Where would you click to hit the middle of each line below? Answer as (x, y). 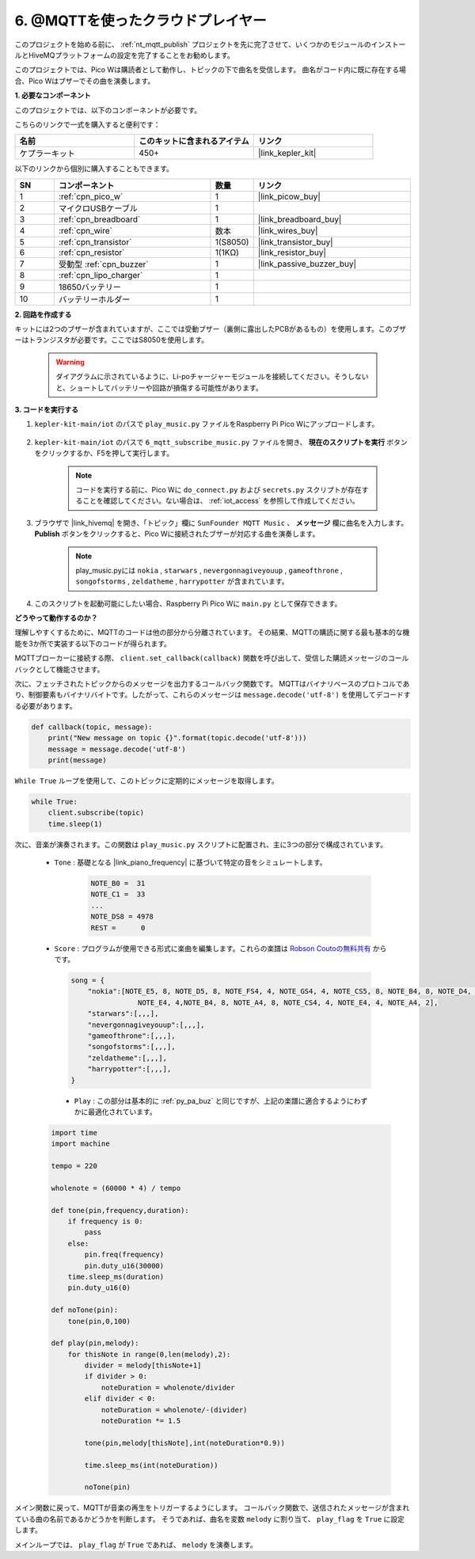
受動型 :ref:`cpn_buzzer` (104, 264)
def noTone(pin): (85, 1310)
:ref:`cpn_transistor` (95, 241)
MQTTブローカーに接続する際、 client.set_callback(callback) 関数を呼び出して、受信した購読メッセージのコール (212, 658)
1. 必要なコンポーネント (53, 96)
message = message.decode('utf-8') (117, 749)
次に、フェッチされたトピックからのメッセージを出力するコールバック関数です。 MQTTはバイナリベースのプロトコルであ (212, 684)
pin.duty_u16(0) (99, 1288)
